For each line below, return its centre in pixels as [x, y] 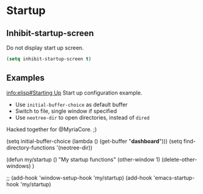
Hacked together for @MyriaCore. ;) [52, 129]
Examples [25, 78]
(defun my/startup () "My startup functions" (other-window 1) [83, 159]
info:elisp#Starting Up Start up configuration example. [74, 93]
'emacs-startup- [174, 178]
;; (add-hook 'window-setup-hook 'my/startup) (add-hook [79, 178]
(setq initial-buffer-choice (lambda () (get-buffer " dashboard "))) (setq [94, 141]
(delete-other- [179, 159]
